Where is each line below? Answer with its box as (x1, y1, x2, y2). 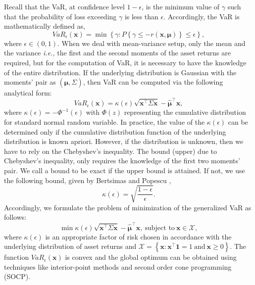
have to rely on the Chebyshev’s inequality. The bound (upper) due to (4, 145, 217, 156)
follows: (4, 212, 27, 222)
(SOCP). (4, 271, 31, 282)
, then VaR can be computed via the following (83, 77, 223, 87)
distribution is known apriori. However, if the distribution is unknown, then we (4, 136, 244, 146)
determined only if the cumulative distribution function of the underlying (4, 126, 226, 137)
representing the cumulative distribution (124, 107, 246, 117)
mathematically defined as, (4, 21, 85, 31)
